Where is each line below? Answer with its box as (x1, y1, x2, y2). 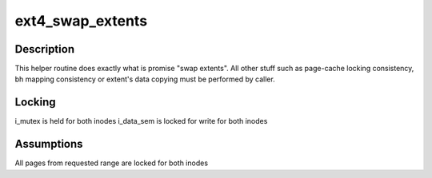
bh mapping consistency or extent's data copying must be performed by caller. (14, 74, 275, 84)
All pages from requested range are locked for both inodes (14, 158, 208, 168)
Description (14, 42, 75, 56)
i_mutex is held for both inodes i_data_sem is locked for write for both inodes (14, 117, 268, 126)
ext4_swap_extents (14, 12, 148, 30)
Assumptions (14, 137, 83, 151)
